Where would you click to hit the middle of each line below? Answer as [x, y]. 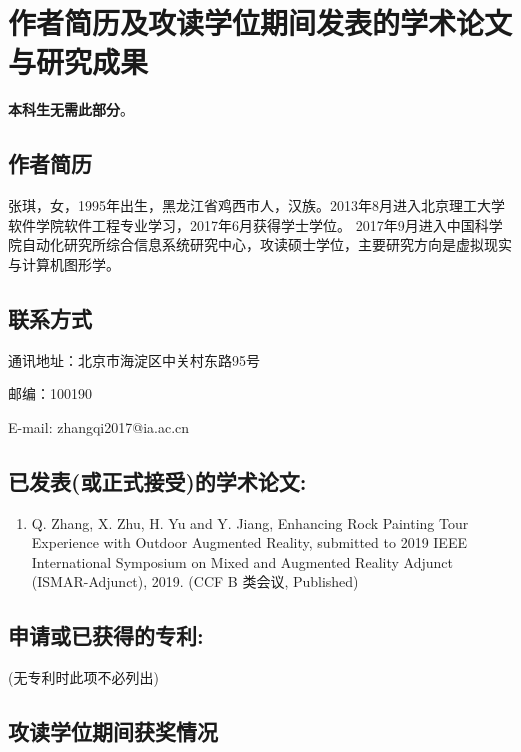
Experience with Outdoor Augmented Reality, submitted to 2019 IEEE [249, 542]
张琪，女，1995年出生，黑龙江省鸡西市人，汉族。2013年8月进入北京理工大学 [256, 205]
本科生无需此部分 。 [71, 109]
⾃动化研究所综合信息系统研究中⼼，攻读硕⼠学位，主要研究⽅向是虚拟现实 [266, 244]
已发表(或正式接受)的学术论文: [157, 480]
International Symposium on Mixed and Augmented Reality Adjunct [242, 561]
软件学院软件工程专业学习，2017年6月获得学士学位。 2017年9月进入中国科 [248, 224]
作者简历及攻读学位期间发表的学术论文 [260, 22]
